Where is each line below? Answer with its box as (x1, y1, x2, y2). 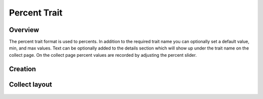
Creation (9, 65, 36, 73)
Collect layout (9, 80, 52, 88)
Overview (9, 26, 39, 34)
